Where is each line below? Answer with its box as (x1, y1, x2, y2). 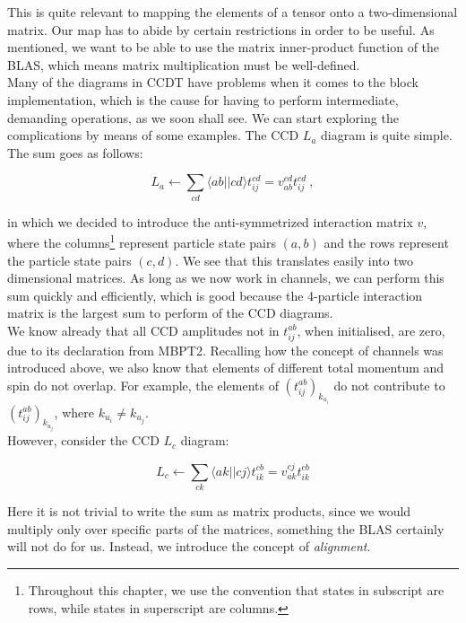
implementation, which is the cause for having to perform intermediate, (7, 90, 399, 109)
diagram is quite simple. (321, 126, 453, 145)
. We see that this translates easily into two (175, 250, 413, 269)
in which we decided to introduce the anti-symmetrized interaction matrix (7, 212, 413, 231)
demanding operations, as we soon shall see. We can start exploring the (7, 108, 399, 127)
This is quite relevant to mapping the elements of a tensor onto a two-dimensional (7, 3, 458, 21)
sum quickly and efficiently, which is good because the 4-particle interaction (7, 285, 423, 304)
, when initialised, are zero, (297, 320, 445, 339)
